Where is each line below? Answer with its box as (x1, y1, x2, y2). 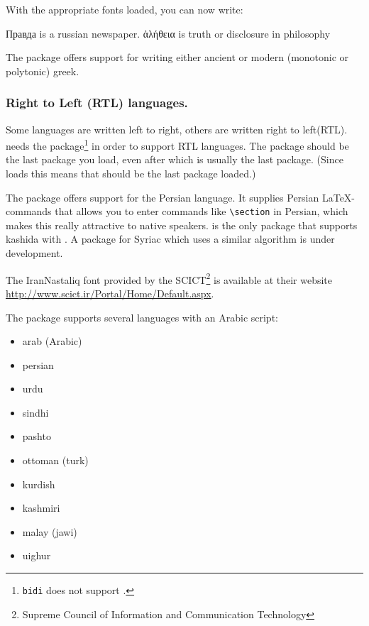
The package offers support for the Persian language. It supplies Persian (6, 190, 319, 204)
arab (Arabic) (22, 334, 82, 348)
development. (6, 246, 63, 260)
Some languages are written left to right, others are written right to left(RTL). (6, 121, 348, 136)
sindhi (22, 405, 49, 419)
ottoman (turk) (22, 453, 89, 468)
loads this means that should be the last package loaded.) (6, 166, 256, 181)
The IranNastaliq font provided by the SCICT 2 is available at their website (6, 270, 333, 287)
